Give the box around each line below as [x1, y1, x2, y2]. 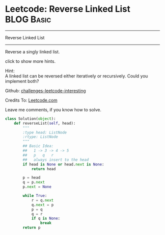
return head [31, 166, 56, 171]
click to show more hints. [5, 58, 55, 64]
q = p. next [23, 180, 45, 185]
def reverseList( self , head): [14, 121, 76, 126]
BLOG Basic [5, 14, 52, 25]
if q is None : [31, 216, 60, 221]
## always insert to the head [23, 157, 89, 162]
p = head [23, 175, 41, 180]
